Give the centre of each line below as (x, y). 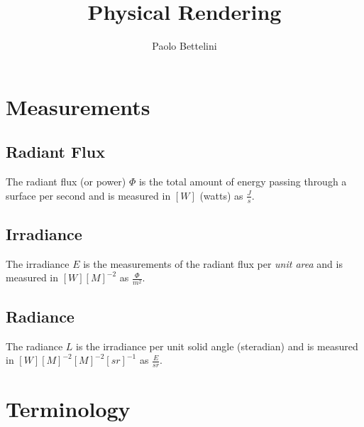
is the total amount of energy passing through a (243, 182)
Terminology (68, 409)
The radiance (34, 346)
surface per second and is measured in (88, 195)
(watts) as (221, 195)
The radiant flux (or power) (66, 182)
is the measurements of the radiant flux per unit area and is (213, 263)
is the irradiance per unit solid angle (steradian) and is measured (217, 346)
